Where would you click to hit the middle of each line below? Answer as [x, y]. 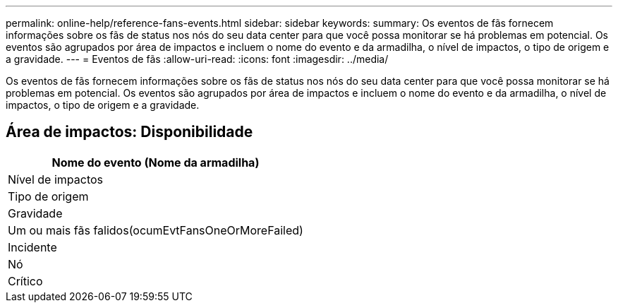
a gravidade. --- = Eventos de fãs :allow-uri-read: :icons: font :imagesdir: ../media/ [197, 59]
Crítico [25, 281]
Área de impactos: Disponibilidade [129, 132]
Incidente [32, 247]
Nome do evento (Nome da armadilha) [156, 162]
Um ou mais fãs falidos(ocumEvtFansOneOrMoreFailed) [156, 230]
